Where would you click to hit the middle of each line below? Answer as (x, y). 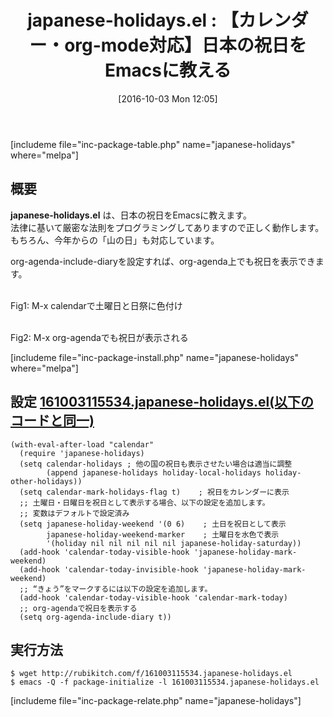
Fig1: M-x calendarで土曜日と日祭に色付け (96, 305)
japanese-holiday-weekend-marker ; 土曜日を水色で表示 (163, 534)
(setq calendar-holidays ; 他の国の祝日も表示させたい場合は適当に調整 (156, 464)
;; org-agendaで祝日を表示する (78, 608)
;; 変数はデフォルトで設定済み (74, 513)
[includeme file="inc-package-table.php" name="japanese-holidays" (153, 144)
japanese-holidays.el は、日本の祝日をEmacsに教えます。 (131, 215)
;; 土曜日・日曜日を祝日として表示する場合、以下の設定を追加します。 (144, 502)
